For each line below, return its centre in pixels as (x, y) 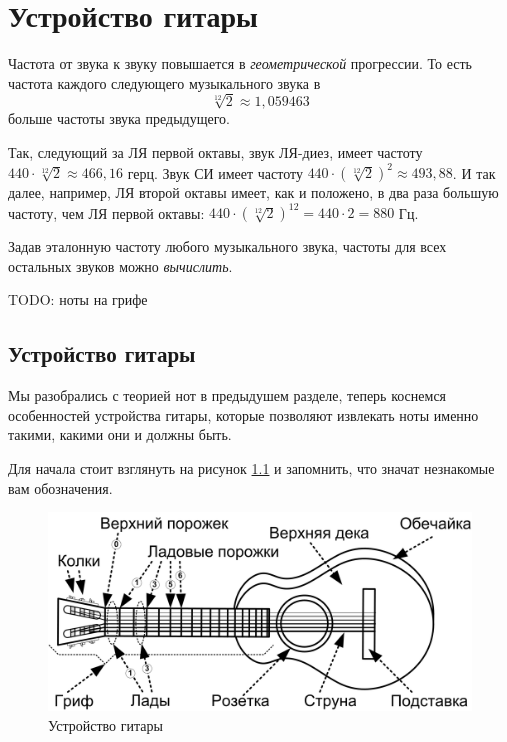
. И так (474, 172)
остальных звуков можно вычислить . (120, 265)
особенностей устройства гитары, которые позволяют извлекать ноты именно (243, 414)
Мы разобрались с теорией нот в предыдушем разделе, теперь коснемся (227, 395)
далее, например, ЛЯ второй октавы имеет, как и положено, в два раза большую (253, 192)
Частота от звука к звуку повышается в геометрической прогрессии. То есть (240, 63)
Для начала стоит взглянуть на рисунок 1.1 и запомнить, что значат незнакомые (251, 468)
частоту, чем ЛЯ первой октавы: (106, 212)
